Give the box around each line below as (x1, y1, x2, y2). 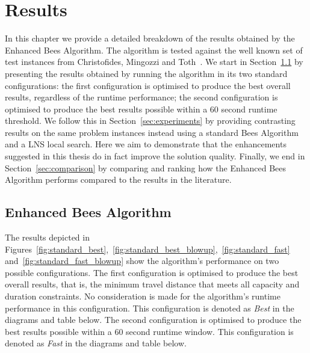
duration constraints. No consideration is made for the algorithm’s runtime (5, 290, 281, 302)
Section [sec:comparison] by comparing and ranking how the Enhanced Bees (5, 161, 287, 174)
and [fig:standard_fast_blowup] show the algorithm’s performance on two (5, 254, 279, 267)
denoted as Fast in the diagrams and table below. (5, 337, 187, 349)
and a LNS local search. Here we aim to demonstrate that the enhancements (5, 138, 287, 150)
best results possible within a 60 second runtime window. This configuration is (5, 325, 294, 337)
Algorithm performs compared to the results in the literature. (5, 173, 232, 186)
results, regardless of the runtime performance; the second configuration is (5, 91, 278, 103)
